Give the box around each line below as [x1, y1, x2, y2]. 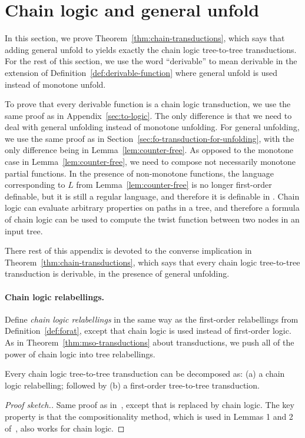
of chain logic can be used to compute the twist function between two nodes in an [5, 213, 300, 225]
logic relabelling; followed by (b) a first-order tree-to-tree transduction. [5, 379, 260, 391]
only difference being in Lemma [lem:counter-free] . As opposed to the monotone [5, 144, 294, 156]
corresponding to [5, 178, 65, 191]
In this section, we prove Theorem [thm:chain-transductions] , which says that [5, 32, 285, 44]
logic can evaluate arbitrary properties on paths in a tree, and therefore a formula [5, 201, 300, 214]
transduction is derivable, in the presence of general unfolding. [5, 267, 230, 280]
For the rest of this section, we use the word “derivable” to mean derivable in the [5, 55, 297, 67]
